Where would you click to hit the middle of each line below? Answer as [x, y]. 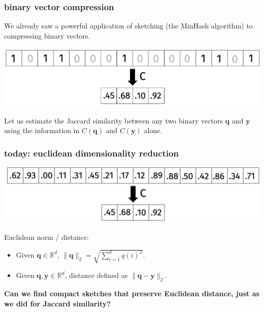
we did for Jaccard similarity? [57, 303]
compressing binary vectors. [47, 35]
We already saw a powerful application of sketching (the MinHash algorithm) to [128, 26]
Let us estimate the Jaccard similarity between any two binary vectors [113, 120]
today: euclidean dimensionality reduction [92, 153]
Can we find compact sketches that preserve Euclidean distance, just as [132, 293]
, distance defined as [96, 275]
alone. [153, 130]
